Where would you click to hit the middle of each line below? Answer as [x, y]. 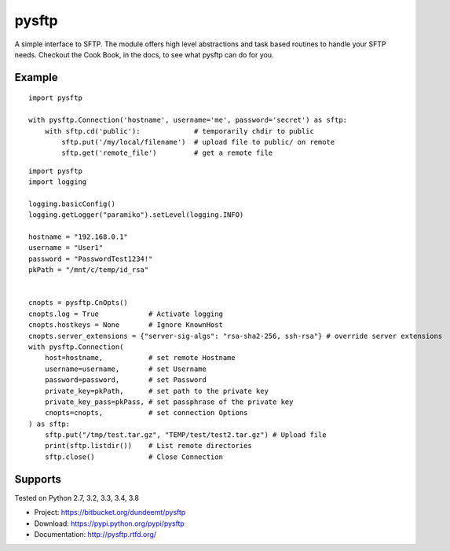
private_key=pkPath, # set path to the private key [156, 391]
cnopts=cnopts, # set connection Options [146, 413]
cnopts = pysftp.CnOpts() [79, 303]
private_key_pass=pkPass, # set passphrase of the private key [169, 402]
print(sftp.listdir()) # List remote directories [148, 446]
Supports [38, 479]
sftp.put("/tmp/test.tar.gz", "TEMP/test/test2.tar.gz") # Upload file [185, 435]
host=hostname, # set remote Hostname [140, 358]
